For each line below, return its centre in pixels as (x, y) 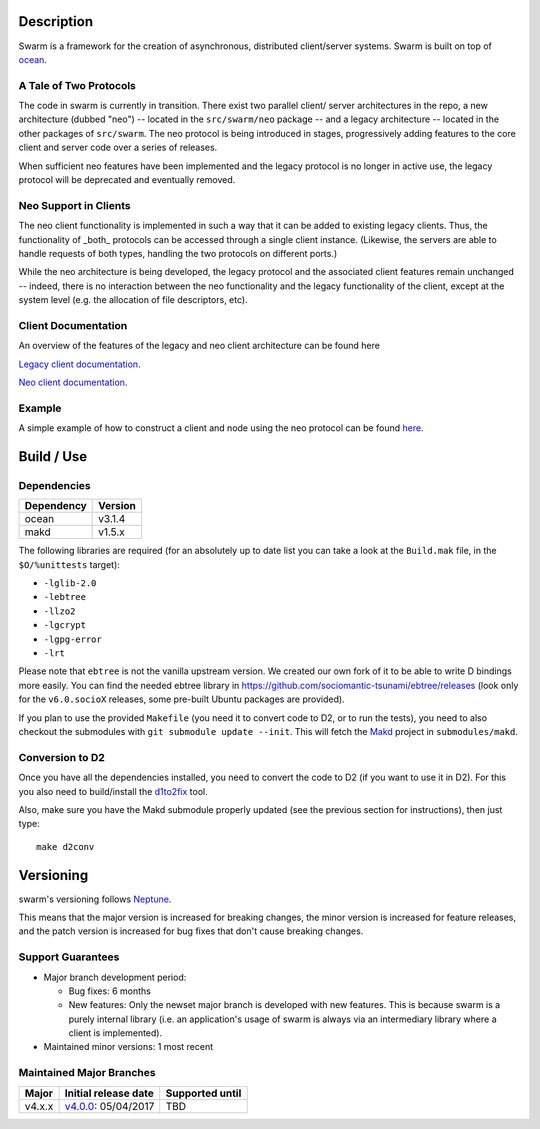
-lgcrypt (65, 625)
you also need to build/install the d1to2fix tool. (113, 791)
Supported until (203, 1093)
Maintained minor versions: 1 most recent (128, 1047)
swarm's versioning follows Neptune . (95, 899)
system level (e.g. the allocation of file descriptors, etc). (133, 300)
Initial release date (109, 1093)
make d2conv (65, 846)
